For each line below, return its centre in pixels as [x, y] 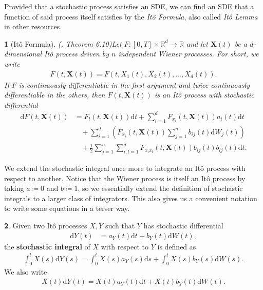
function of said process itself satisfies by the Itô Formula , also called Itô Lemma [131, 16]
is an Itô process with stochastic [204, 95]
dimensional [23, 54]
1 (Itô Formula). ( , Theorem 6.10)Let [63, 43]
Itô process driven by [77, 54]
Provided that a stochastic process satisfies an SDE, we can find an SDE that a [129, 6]
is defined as [177, 246]
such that [120, 226]
